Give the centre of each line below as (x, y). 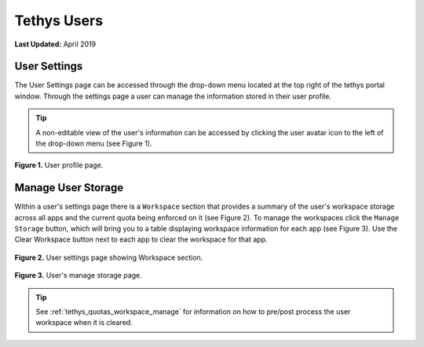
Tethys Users (59, 20)
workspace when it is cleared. (84, 323)
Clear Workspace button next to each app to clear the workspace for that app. (141, 239)
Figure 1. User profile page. (59, 165)
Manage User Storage (69, 188)
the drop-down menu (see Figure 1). (94, 144)
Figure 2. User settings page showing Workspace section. (109, 257)
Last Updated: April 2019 (55, 44)
